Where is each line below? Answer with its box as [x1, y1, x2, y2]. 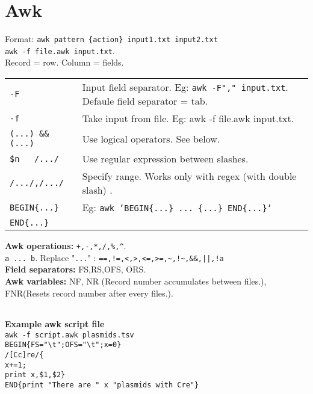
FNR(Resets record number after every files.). [5, 286, 173, 299]
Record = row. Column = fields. [5, 56, 124, 69]
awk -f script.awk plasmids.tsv [5, 330, 134, 339]
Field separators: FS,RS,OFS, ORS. [5, 263, 146, 275]
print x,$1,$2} [5, 371, 66, 380]
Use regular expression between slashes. [82, 152, 249, 166]
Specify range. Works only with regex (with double [82, 169, 297, 183]
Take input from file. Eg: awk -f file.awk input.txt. [82, 111, 294, 126]
